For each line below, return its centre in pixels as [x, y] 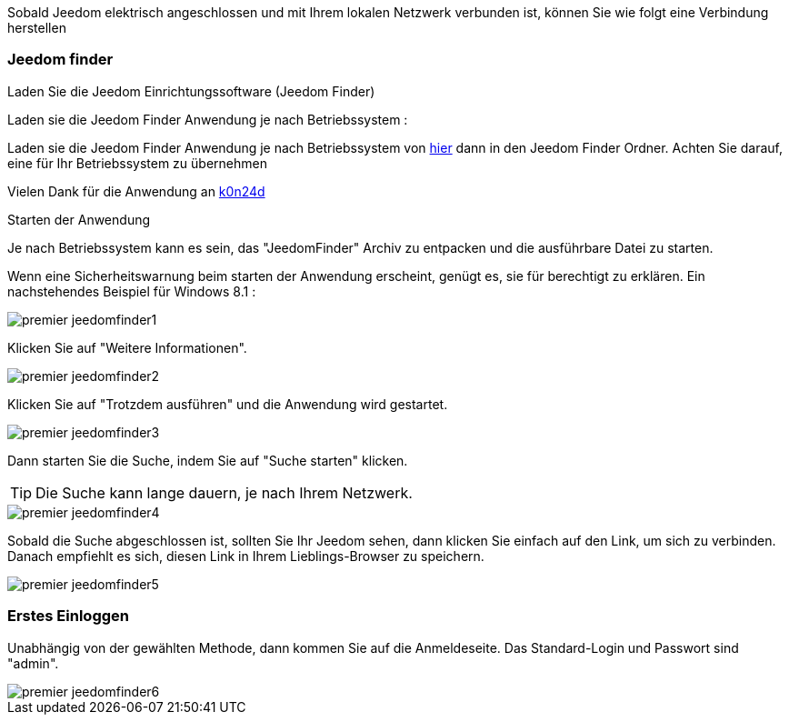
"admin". [33, 663]
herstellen [37, 28]
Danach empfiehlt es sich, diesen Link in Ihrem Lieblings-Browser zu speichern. [246, 556]
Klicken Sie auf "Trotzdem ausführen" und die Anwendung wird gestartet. [228, 404]
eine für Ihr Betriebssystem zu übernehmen [137, 163]
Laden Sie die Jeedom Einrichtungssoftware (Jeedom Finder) [191, 91]
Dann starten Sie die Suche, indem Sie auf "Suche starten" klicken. [208, 460]
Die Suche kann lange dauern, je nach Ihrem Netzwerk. [224, 492]
